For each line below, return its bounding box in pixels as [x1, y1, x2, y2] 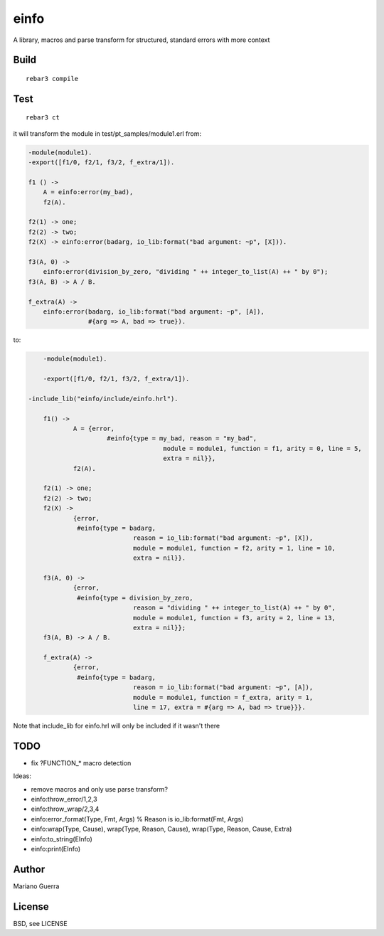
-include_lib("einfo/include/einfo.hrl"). [28, 395, 178, 403]
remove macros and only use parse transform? [31, 785, 169, 793]
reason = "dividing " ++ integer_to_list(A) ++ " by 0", [132, 604, 336, 612]
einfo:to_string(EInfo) [31, 834, 92, 843]
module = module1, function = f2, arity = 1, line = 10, [132, 544, 336, 552]
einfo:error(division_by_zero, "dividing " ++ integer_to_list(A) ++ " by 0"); [43, 267, 329, 276]
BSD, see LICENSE [13, 919, 68, 927]
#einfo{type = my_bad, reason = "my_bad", [107, 435, 257, 442]
